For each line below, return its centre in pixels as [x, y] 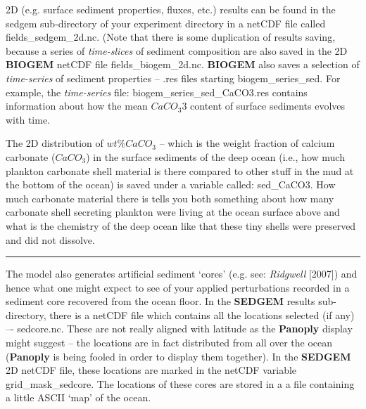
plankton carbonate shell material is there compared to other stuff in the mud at [180, 170]
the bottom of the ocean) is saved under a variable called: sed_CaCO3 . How [171, 184]
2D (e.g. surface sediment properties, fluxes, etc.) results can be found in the [171, 9]
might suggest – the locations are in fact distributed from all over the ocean [169, 343]
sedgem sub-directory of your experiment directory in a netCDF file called [166, 23]
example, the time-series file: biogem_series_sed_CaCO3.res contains [157, 92]
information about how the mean [77, 106]
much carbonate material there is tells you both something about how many [170, 198]
